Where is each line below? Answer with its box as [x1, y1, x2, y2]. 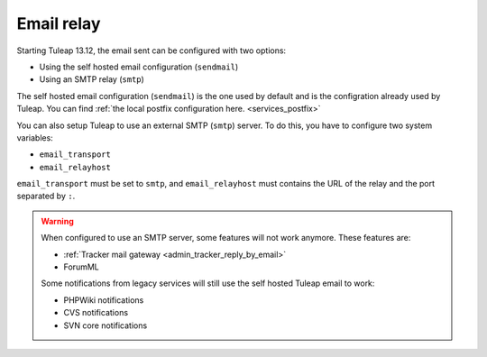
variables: [16, 132, 53, 143]
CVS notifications [63, 307, 129, 318]
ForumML [63, 261, 99, 272]
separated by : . [16, 190, 76, 202]
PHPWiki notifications [63, 294, 144, 306]
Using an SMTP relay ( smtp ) [39, 74, 144, 85]
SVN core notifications [63, 320, 148, 331]
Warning [41, 215, 74, 226]
